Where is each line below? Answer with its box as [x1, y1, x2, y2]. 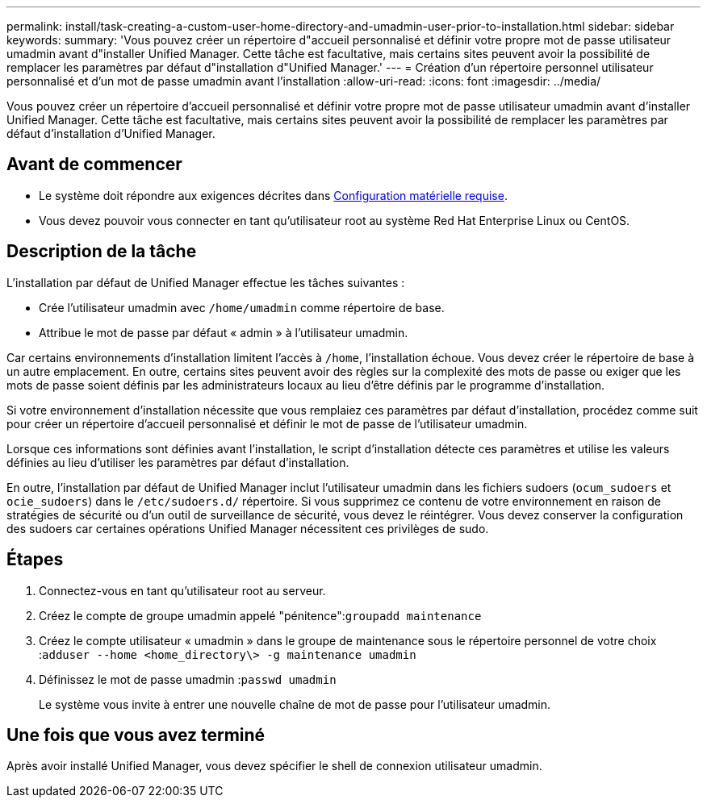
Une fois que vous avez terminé [6, 724, 266, 745]
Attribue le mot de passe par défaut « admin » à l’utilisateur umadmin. [39, 325, 408, 340]
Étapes [6, 549, 64, 570]
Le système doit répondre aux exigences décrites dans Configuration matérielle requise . [39, 188, 508, 202]
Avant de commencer [6, 154, 182, 175]
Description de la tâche [6, 241, 197, 262]
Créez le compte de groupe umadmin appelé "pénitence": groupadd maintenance [39, 608, 482, 623]
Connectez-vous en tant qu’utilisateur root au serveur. [39, 583, 326, 598]
